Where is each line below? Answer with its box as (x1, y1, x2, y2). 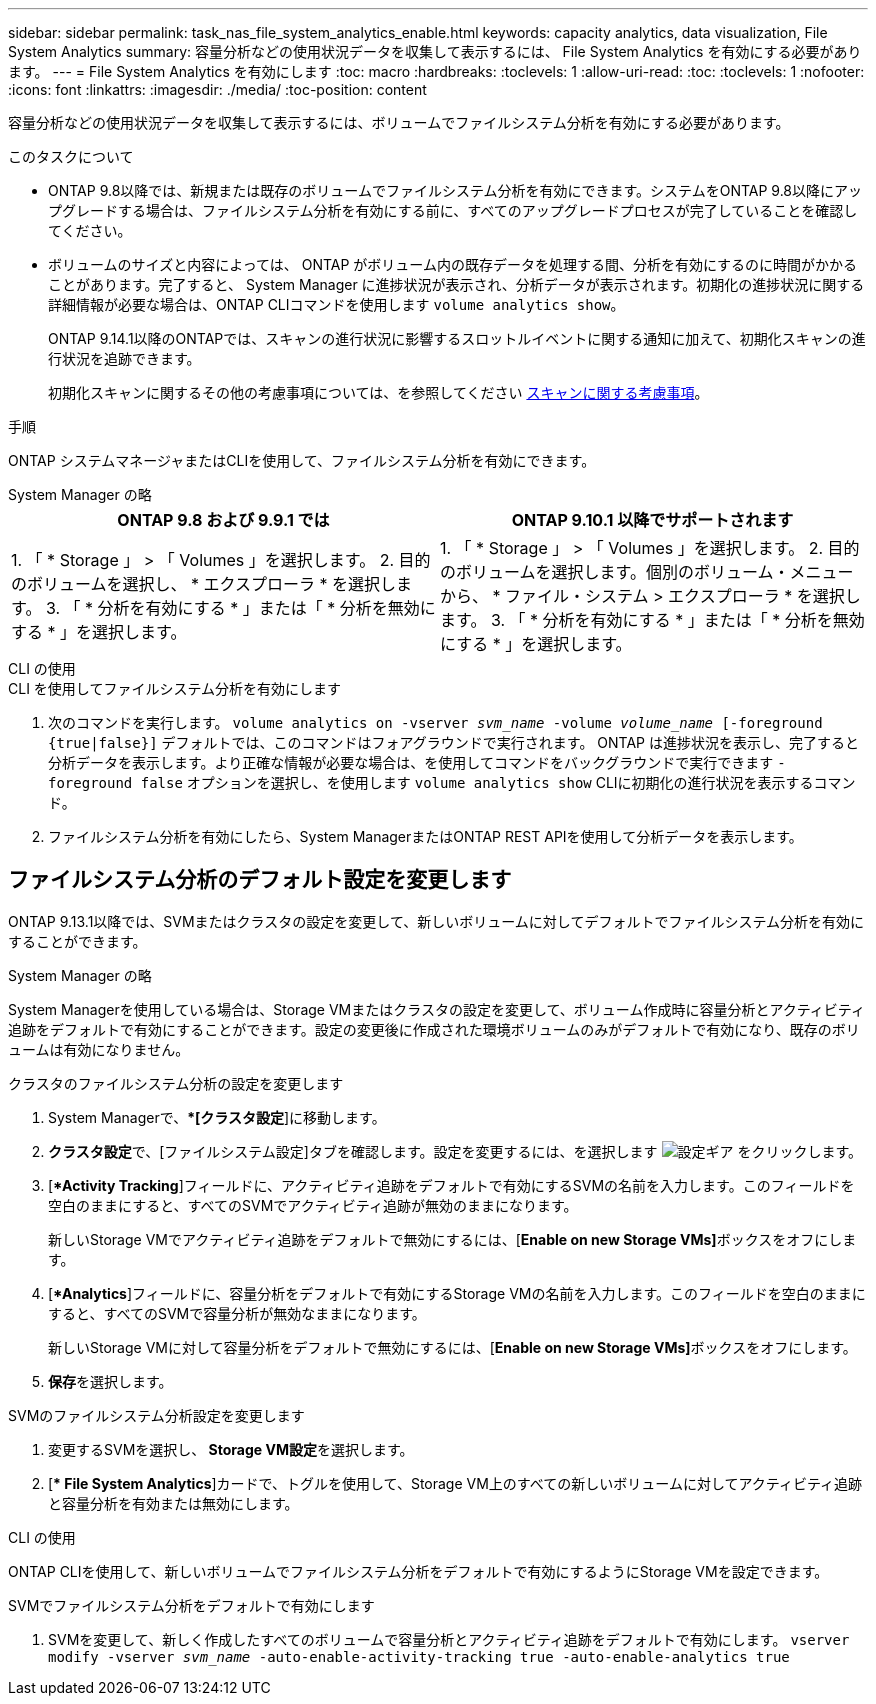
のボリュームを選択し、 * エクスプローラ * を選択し (11, 574, 397, 594)
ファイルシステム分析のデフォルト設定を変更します (8, 867, 512, 893)
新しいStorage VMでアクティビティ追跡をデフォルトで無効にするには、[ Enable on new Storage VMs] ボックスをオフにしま (48, 1230, 857, 1248)
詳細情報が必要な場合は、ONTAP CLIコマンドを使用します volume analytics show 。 (48, 296, 625, 313)
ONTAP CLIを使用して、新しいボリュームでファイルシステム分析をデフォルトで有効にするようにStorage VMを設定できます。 (8, 1562, 829, 1580)
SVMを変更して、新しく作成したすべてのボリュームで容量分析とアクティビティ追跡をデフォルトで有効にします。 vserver (48, 1630, 850, 1648)
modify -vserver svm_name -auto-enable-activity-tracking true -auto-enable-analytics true (48, 1648, 790, 1665)
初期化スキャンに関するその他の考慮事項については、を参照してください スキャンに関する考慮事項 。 (48, 384, 709, 401)
